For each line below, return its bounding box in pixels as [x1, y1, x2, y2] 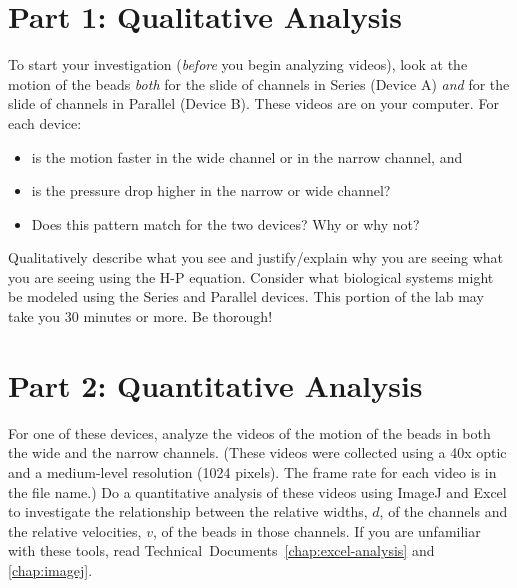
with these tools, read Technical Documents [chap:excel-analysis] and [8, 540, 435, 561]
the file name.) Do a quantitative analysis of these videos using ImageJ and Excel [8, 481, 507, 502]
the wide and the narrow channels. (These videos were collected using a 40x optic [8, 442, 507, 463]
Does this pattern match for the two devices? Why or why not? [31, 213, 420, 234]
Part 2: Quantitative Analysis [8, 364, 423, 405]
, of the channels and [379, 501, 508, 522]
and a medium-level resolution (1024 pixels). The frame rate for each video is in [8, 461, 497, 482]
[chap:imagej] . [8, 559, 93, 580]
